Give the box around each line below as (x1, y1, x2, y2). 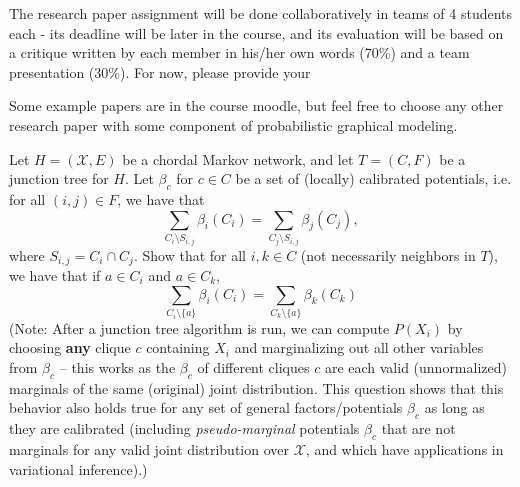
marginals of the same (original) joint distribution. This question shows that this (9, 377, 504, 398)
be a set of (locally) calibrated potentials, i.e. (235, 168, 512, 189)
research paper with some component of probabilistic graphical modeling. (9, 114, 458, 135)
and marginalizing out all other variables (234, 337, 484, 358)
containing (146, 337, 210, 358)
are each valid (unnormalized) (324, 357, 507, 378)
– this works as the (59, 357, 176, 378)
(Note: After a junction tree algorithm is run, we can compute (9, 317, 390, 338)
